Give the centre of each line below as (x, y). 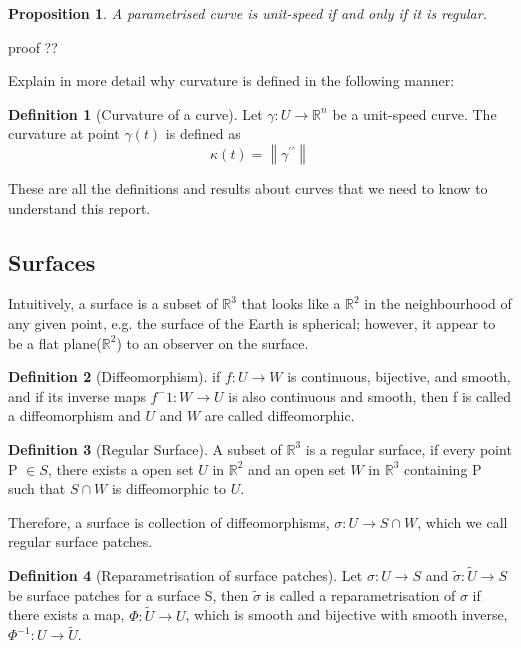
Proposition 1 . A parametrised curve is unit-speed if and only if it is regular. (247, 13)
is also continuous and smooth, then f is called (370, 395)
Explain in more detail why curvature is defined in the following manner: (231, 80)
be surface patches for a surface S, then (128, 594)
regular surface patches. (80, 541)
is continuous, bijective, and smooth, (399, 376)
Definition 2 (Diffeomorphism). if (114, 376)
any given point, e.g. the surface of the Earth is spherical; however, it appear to (252, 322)
